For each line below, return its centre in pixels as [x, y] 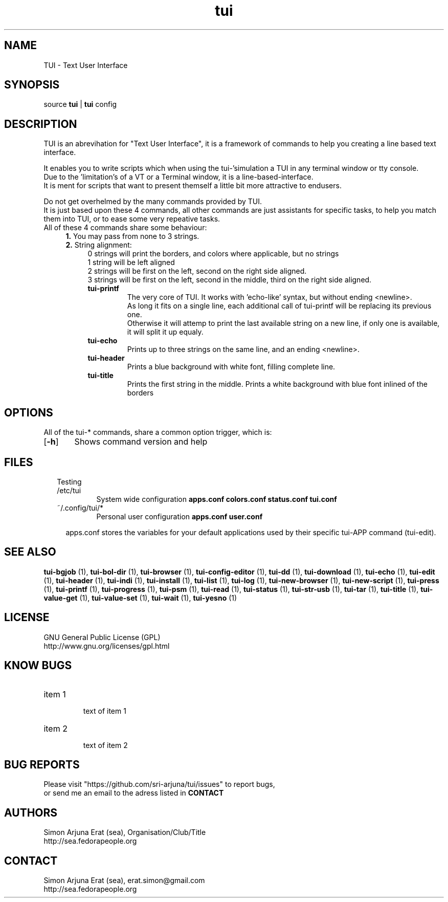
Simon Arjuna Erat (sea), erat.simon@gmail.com [124, 881]
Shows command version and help [141, 442]
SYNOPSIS [32, 85]
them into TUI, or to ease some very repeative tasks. [132, 219]
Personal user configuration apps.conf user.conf [180, 516]
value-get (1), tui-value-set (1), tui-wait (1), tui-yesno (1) [140, 598]
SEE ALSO [30, 552]
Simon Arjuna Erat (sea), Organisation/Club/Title [125, 832]
